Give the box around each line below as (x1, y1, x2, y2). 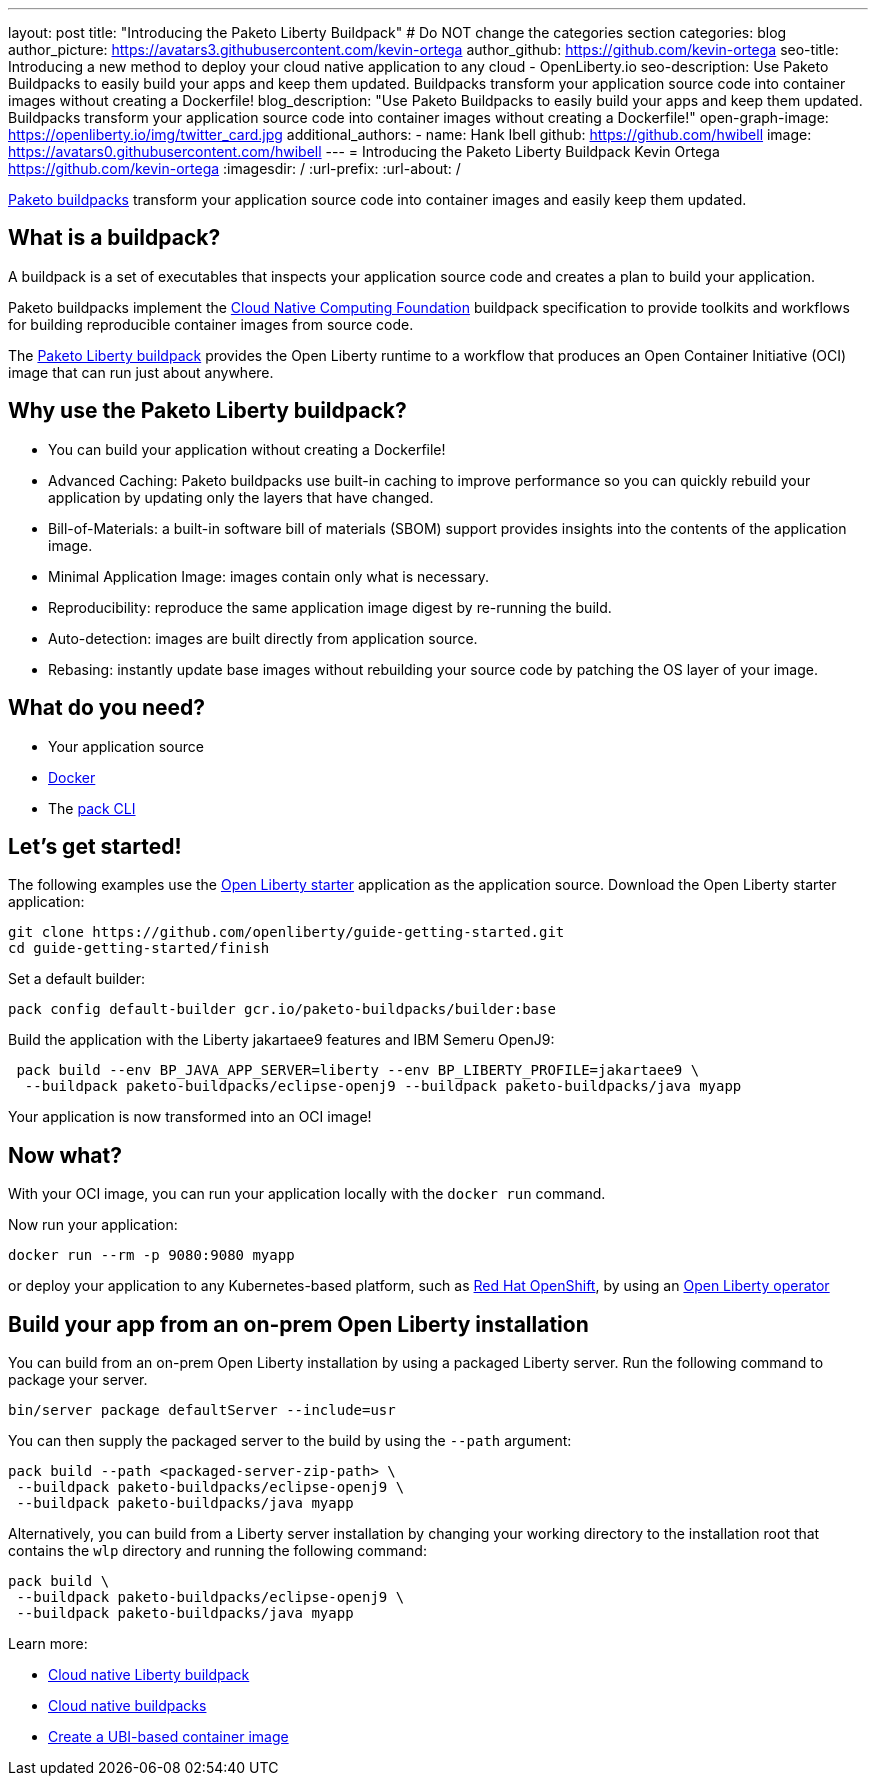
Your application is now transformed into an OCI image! (8, 1108, 372, 1126)
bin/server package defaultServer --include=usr (8, 1402, 396, 1419)
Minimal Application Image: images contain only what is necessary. (48, 567, 490, 585)
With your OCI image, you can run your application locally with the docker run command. (8, 1185, 606, 1203)
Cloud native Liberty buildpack (48, 1666, 250, 1684)
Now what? (8, 1142, 122, 1168)
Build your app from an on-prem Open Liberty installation (8, 1311, 589, 1337)
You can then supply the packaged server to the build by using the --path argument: (8, 1432, 572, 1450)
